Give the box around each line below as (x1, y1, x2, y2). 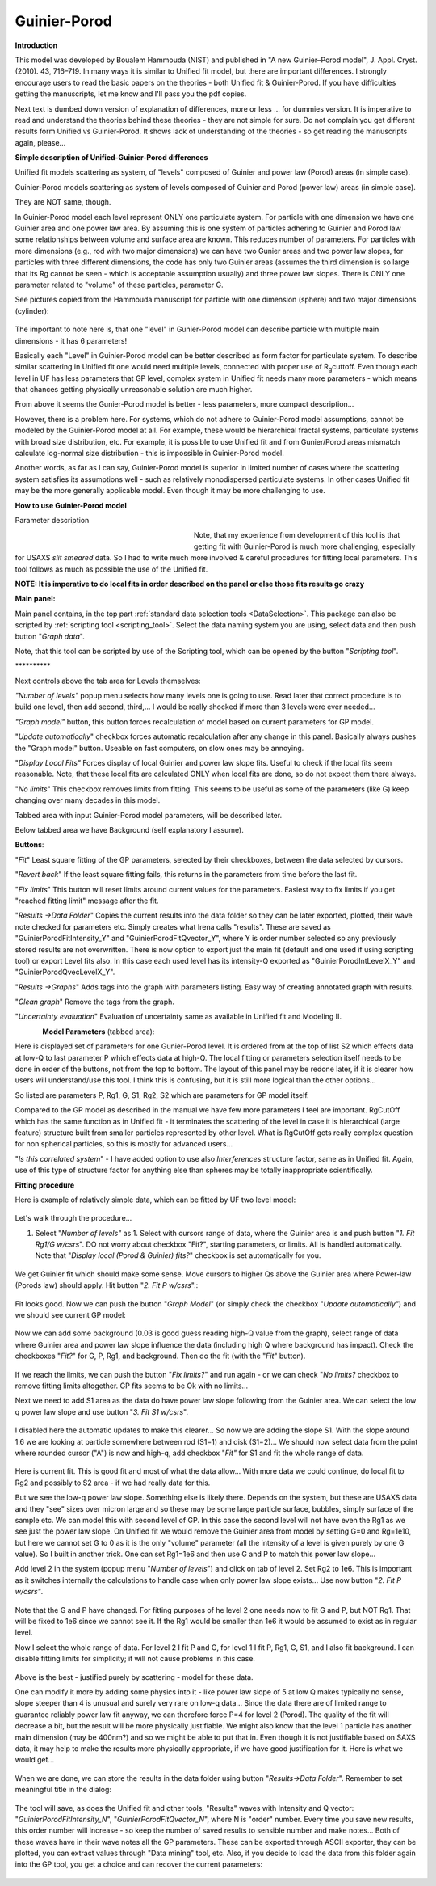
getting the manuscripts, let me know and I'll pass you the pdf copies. (15, 89, 247, 99)
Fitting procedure (15, 1180, 75, 1190)
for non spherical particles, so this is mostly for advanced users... (15, 1139, 233, 1149)
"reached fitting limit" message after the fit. (15, 896, 159, 905)
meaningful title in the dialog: (15, 1785, 112, 1795)
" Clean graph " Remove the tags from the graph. (15, 997, 175, 1006)
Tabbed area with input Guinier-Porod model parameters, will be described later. (15, 810, 283, 820)
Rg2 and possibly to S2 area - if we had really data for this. (15, 1478, 211, 1487)
